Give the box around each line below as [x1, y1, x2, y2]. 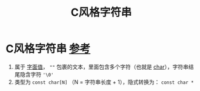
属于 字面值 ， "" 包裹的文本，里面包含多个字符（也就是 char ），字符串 [14, 63, 189, 70]
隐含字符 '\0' [19, 70, 54, 78]
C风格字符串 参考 [5, 42, 91, 56]
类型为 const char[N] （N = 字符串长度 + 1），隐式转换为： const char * [14, 78, 195, 86]
